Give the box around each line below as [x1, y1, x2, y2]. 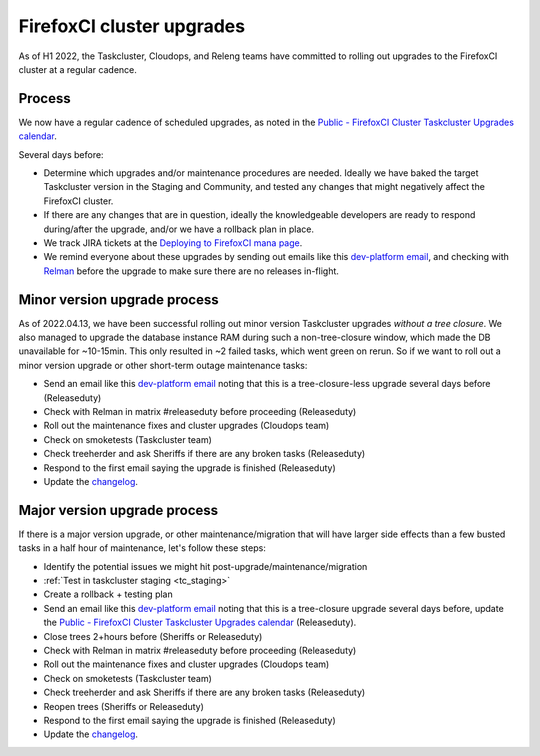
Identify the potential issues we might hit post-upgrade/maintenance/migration [43, 560, 368, 572]
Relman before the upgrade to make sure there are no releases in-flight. [43, 265, 340, 277]
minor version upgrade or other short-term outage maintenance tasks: [18, 359, 308, 371]
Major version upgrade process [18, 501, 219, 519]
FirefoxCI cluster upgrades [18, 15, 245, 37]
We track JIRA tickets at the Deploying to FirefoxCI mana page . [43, 236, 303, 249]
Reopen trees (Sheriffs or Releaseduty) [43, 700, 205, 712]
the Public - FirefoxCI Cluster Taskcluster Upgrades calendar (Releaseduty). [43, 616, 357, 629]
